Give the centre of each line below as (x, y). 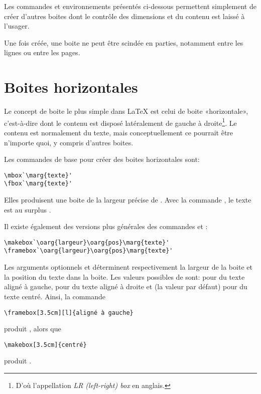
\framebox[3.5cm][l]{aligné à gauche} (69, 313)
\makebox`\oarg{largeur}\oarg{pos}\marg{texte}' (87, 242)
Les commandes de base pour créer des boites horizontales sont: (102, 159)
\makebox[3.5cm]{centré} (45, 345)
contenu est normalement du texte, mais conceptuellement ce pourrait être (119, 132)
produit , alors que (33, 329)
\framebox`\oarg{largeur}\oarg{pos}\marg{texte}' (89, 251)
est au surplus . (28, 209)
